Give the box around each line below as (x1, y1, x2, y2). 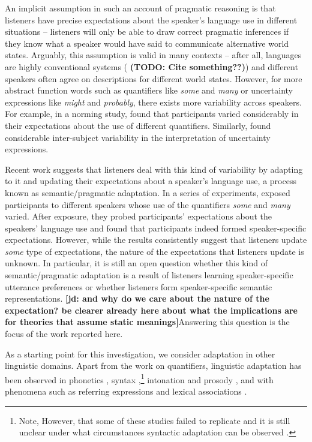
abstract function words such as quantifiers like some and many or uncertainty (5, 84, 293, 97)
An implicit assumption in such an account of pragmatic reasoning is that (5, 2, 276, 14)
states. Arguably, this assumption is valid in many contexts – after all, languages (5, 49, 302, 61)
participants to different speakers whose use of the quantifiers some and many (5, 198, 290, 211)
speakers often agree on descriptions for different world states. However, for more (5, 72, 302, 85)
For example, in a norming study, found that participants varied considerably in (5, 107, 299, 120)
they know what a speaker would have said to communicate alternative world (5, 37, 289, 49)
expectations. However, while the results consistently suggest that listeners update (5, 233, 307, 246)
